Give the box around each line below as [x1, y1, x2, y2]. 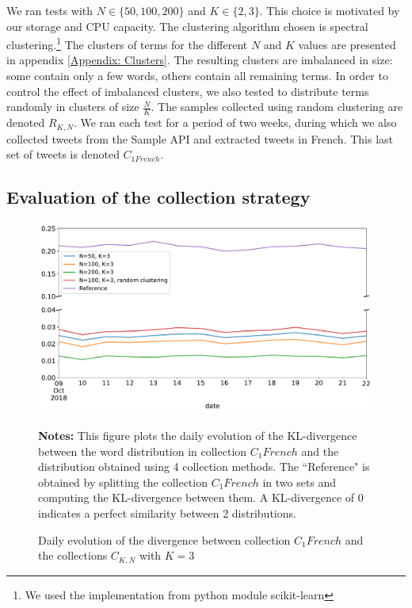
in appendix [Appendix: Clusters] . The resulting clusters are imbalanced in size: [6, 52, 393, 68]
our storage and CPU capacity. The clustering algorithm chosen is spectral [6, 17, 368, 34]
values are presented [298, 36, 396, 52]
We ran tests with [6, 2, 93, 18]
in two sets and [262, 473, 337, 490]
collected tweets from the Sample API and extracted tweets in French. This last [6, 130, 394, 147]
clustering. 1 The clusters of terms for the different [6, 34, 248, 52]
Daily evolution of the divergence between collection [38, 531, 291, 548]
